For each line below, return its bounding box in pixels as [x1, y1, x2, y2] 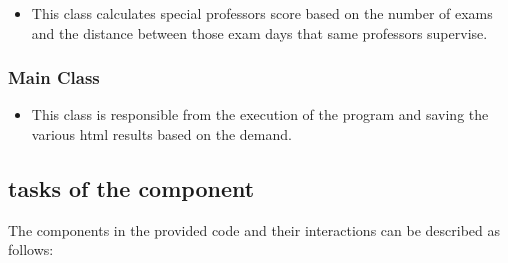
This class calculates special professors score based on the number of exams [31, 3, 493, 23]
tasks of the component [8, 172, 255, 203]
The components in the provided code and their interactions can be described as [8, 219, 501, 240]
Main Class [8, 65, 100, 90]
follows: [8, 239, 54, 260]
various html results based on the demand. [31, 124, 292, 144]
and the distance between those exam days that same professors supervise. [31, 22, 488, 43]
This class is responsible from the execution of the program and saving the [31, 104, 489, 125]
